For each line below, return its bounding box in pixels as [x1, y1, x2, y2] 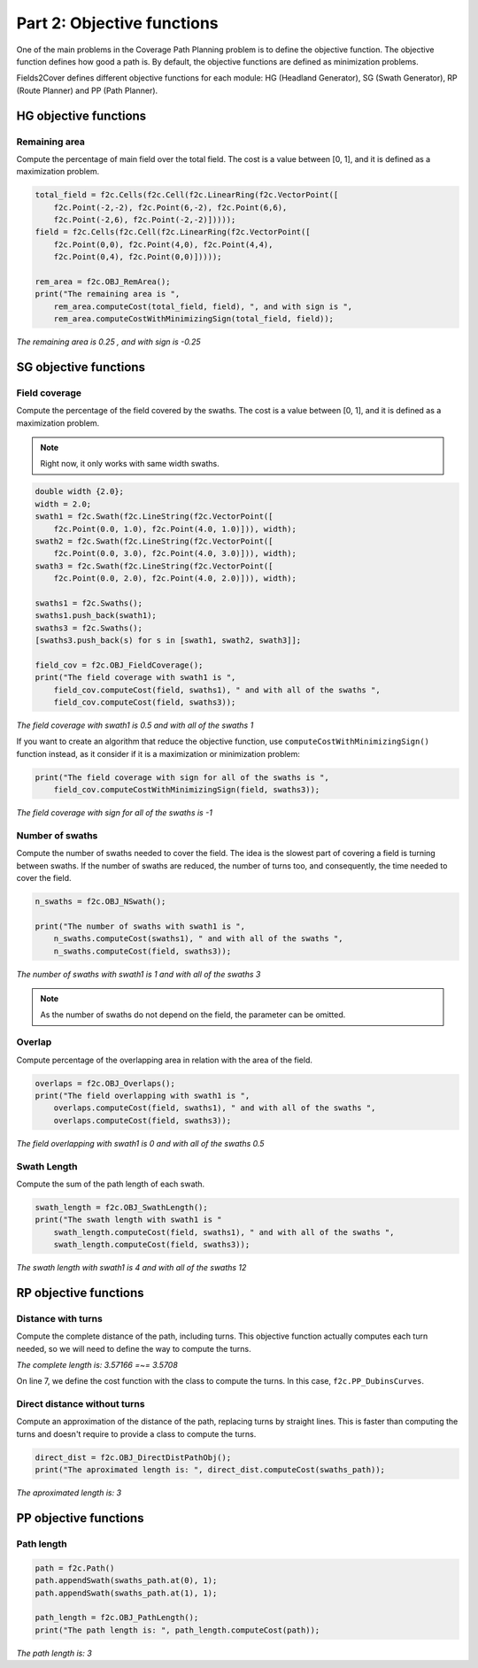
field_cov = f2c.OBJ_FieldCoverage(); [35, 660, 204, 670]
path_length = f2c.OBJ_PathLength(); [35, 1612, 199, 1623]
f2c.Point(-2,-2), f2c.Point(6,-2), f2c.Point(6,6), [53, 202, 288, 212]
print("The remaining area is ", [35, 289, 181, 299]
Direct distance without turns [16, 1398, 145, 1410]
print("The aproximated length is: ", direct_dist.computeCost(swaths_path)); [35, 1465, 385, 1475]
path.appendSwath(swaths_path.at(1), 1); [35, 1587, 218, 1598]
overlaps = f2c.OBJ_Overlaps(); [35, 1078, 176, 1088]
